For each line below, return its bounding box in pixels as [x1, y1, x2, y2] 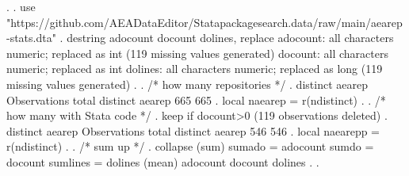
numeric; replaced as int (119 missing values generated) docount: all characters [6, 44, 388, 61]
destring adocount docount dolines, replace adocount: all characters [67, 29, 394, 46]
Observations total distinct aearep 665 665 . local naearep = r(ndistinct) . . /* [6, 91, 386, 108]
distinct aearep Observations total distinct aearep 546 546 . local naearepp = [6, 122, 380, 139]
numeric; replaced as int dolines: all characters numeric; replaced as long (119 [6, 60, 383, 77]
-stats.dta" [6, 29, 56, 46]
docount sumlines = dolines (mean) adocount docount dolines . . [6, 153, 319, 170]
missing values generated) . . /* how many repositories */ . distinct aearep [6, 75, 368, 92]
